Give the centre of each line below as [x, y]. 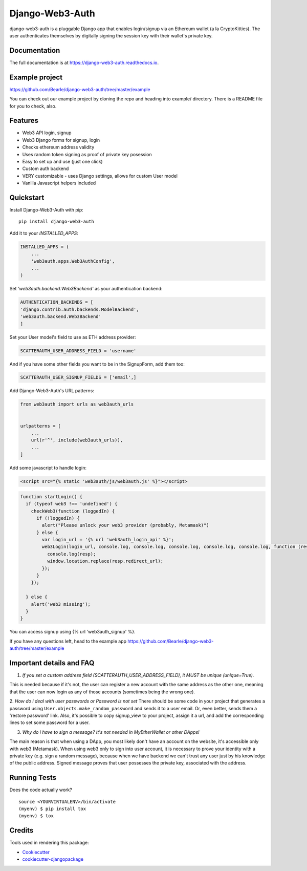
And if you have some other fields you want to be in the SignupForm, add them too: [97, 364]
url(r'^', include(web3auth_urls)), [77, 440]
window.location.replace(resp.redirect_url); [105, 561]
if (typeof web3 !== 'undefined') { [72, 504]
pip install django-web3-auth [57, 222]
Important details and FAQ [52, 663]
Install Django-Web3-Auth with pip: [47, 210]
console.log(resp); [71, 554]
